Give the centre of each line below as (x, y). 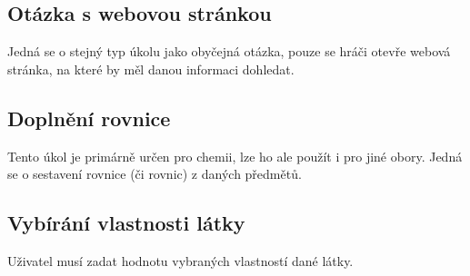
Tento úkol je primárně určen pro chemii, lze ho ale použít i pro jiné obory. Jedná (235, 156)
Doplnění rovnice (89, 118)
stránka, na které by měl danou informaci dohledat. (151, 69)
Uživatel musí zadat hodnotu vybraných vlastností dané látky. (180, 260)
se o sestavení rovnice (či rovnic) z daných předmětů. (155, 174)
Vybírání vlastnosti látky (126, 223)
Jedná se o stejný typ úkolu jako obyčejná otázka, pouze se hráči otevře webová (229, 51)
